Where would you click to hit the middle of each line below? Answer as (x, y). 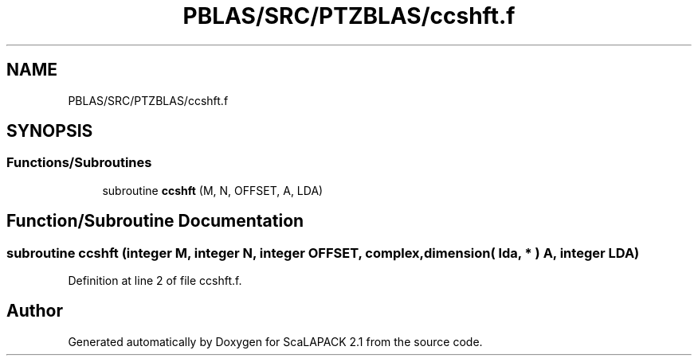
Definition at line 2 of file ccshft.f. (155, 281)
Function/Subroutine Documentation (155, 221)
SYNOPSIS (50, 131)
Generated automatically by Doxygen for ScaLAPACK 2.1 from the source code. (275, 341)
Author (35, 311)
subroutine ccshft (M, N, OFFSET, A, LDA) (213, 190)
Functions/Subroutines (79, 163)
